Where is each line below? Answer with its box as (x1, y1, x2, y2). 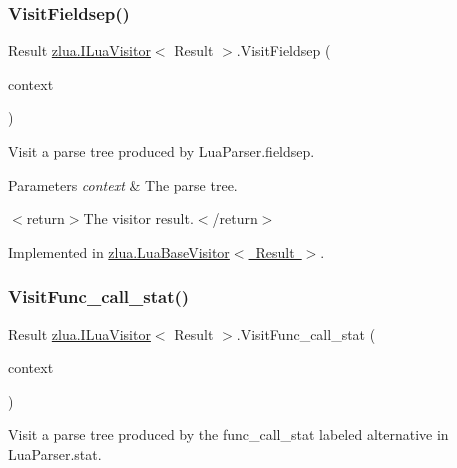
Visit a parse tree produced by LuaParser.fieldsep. (8, 141, 315, 161)
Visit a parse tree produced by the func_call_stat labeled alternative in (8, 424, 449, 445)
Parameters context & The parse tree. (8, 174, 238, 195)
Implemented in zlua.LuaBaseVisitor (8, 241, 230, 262)
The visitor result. (83, 208, 194, 229)
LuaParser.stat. (8, 443, 102, 464)
